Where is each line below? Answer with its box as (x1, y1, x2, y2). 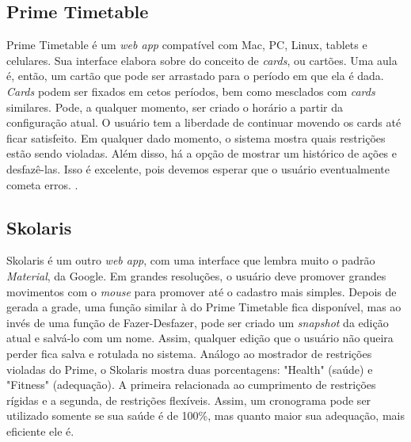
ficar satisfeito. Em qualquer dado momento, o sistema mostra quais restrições (6, 129, 386, 146)
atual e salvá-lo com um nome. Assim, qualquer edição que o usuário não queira (6, 330, 394, 346)
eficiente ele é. (6, 422, 74, 439)
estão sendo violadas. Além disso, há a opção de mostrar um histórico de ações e (6, 145, 397, 162)
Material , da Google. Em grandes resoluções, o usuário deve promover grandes (6, 267, 386, 284)
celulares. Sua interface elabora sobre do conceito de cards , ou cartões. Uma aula (6, 51, 398, 68)
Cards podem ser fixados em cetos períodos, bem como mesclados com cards (6, 82, 375, 99)
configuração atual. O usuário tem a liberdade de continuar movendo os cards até (6, 114, 401, 131)
